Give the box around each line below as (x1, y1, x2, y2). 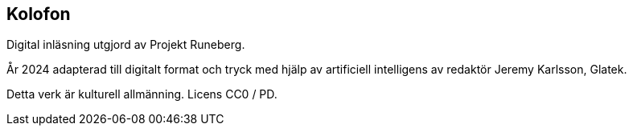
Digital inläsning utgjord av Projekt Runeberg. (6, 38, 245, 52)
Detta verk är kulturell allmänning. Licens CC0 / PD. (6, 87, 277, 102)
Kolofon (6, 4, 71, 24)
